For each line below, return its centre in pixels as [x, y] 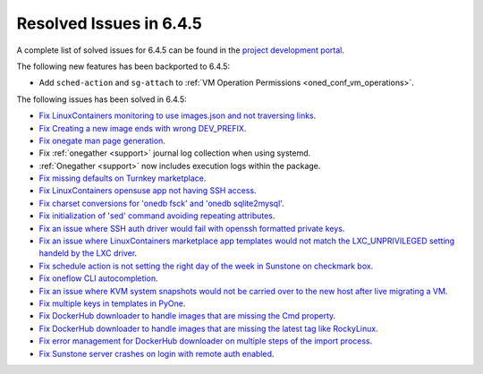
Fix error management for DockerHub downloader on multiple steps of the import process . [206, 341]
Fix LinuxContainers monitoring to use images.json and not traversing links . [178, 115]
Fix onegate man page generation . [102, 140]
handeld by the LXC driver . [88, 253]
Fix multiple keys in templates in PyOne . [112, 303]
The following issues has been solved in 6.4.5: [102, 99]
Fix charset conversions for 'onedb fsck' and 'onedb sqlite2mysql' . [162, 203]
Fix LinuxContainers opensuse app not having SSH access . [148, 191]
